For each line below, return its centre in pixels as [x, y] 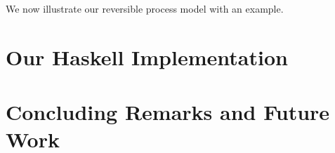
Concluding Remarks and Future [168, 112]
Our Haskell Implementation [147, 56]
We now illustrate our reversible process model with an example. [145, 8]
